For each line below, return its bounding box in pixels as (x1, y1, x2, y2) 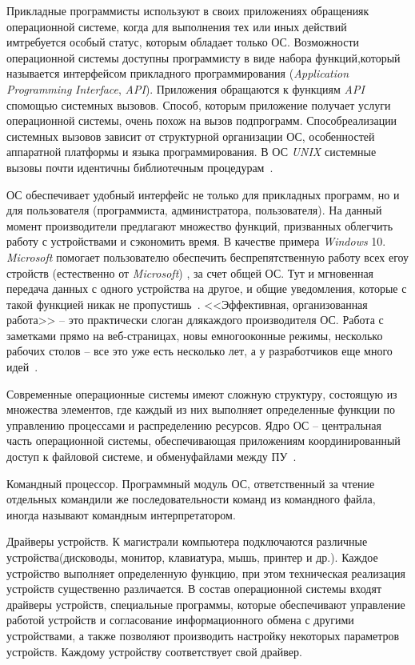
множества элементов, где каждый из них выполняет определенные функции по (6, 401, 396, 418)
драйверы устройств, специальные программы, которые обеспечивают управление (6, 595, 405, 612)
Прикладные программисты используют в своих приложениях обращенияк (6, 2, 369, 18)
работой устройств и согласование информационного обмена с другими (6, 611, 354, 628)
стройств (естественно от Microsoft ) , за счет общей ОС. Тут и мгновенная (6, 264, 374, 281)
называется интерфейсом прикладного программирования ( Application (6, 65, 349, 82)
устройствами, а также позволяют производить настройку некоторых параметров (6, 627, 400, 643)
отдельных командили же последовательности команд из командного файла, (6, 491, 376, 507)
